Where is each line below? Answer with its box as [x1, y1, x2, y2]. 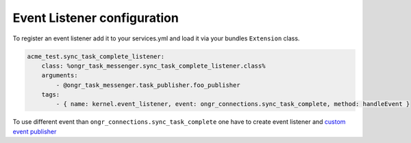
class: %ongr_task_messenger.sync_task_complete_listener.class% [41, 62, 266, 70]
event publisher [12, 127, 57, 135]
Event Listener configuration [12, 10, 179, 25]
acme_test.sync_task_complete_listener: [27, 52, 164, 60]
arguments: [41, 72, 78, 79]
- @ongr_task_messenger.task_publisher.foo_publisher [55, 81, 240, 89]
